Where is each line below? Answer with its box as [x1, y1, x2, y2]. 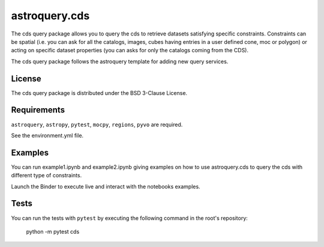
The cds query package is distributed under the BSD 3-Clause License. [11, 89, 188, 96]
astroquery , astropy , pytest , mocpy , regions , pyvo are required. [11, 121, 183, 128]
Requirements [11, 105, 65, 115]
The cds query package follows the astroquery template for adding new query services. [11, 58, 229, 65]
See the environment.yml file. [11, 132, 84, 139]
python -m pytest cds [26, 228, 80, 235]
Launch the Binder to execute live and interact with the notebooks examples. [11, 183, 200, 190]
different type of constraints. [11, 172, 82, 179]
